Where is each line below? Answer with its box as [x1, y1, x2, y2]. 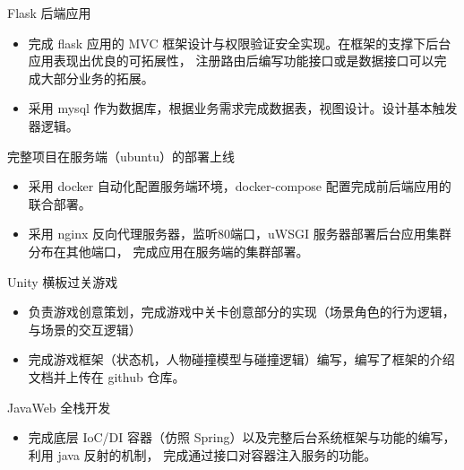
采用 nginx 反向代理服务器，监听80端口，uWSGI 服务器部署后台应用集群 [28, 224, 451, 243]
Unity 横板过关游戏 [7, 272, 118, 291]
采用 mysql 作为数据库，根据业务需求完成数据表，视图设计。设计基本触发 [28, 99, 458, 117]
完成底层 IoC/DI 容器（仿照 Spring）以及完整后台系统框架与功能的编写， [28, 428, 456, 447]
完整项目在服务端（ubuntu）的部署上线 [7, 146, 235, 165]
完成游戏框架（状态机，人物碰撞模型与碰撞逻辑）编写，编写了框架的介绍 [28, 350, 455, 369]
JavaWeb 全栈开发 [7, 397, 111, 416]
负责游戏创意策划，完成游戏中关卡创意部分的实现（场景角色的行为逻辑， [28, 302, 455, 321]
